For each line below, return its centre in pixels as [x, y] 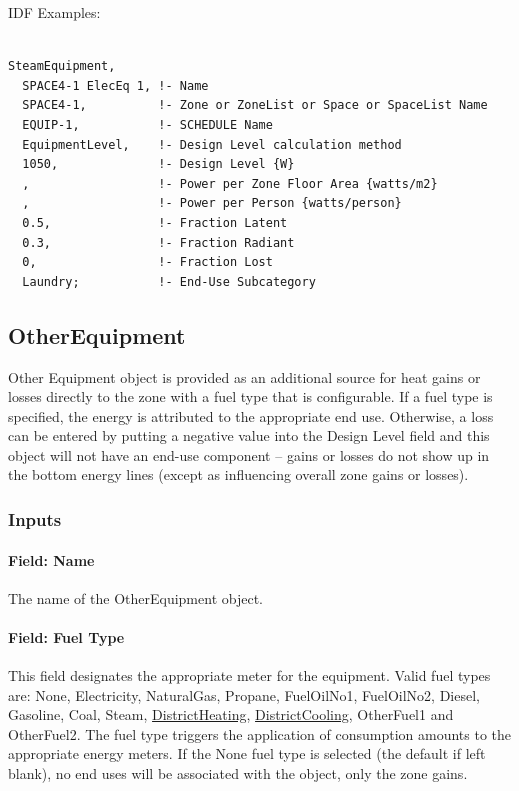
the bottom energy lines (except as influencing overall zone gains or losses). [238, 474]
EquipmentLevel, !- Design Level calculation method [212, 144]
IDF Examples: [54, 12]
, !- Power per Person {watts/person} [212, 203]
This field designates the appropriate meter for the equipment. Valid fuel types [249, 675]
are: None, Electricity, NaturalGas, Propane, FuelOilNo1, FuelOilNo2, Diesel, [244, 694]
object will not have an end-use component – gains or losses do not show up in [249, 454]
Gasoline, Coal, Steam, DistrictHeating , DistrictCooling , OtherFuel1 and [231, 714]
